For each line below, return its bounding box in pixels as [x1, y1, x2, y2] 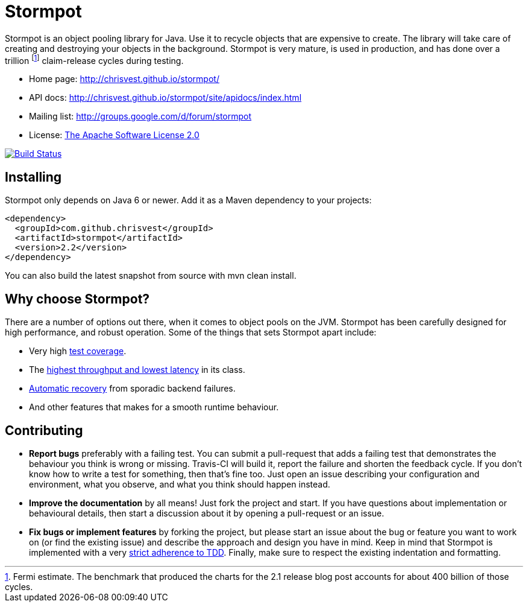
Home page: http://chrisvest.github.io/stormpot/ [29, 74, 219, 84]
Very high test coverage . [29, 346, 127, 357]
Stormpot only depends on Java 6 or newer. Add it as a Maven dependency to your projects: [5, 195, 372, 206]
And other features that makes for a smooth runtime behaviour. [29, 402, 279, 413]
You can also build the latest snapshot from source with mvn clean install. [5, 270, 297, 281]
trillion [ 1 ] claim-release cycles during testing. [5, 53, 184, 66]
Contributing [5, 422, 83, 438]
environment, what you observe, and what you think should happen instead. [29, 478, 330, 489]
